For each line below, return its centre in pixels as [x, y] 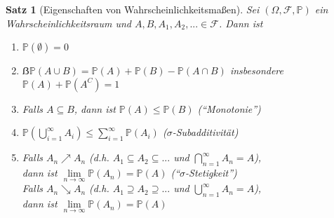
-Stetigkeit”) [211, 173]
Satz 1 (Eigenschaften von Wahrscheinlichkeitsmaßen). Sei [133, 9]
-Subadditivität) [205, 132]
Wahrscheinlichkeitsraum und [68, 23]
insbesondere [256, 70]
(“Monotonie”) [229, 108]
